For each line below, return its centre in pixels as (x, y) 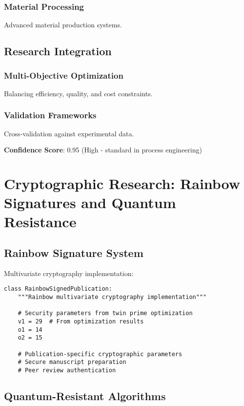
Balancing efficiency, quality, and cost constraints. (78, 93)
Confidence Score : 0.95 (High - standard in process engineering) (103, 150)
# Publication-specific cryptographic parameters (100, 354)
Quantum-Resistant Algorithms (85, 395)
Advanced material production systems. (63, 25)
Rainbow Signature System (74, 252)
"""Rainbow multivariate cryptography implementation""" (112, 297)
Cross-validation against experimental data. (69, 133)
